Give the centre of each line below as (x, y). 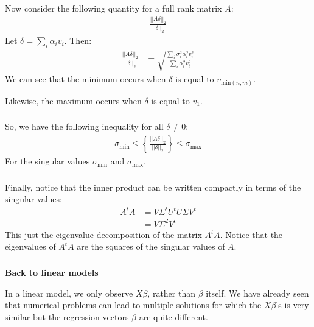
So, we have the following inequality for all (84, 126)
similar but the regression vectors (67, 316)
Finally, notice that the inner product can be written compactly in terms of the (153, 187)
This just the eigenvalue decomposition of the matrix (103, 234)
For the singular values (47, 161)
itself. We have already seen (257, 293)
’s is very (292, 305)
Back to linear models (52, 272)
